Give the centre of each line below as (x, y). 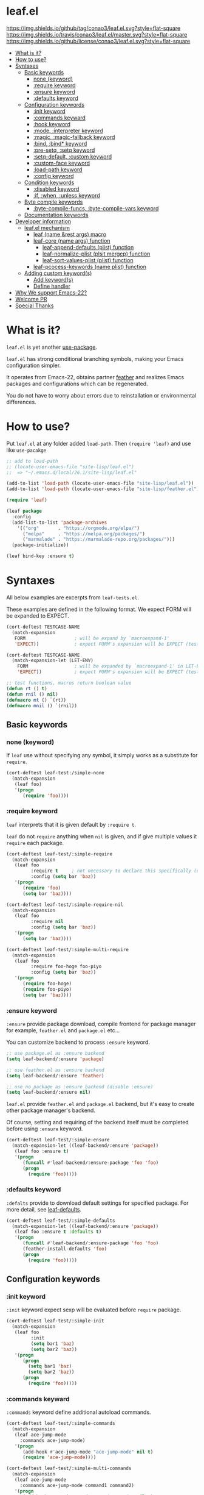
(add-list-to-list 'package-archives (59, 523)
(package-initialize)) (40, 545)
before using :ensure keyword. (45, 1129)
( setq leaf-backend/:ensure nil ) (49, 1093)
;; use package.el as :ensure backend (55, 1054)
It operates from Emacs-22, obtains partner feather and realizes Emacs (95, 377)
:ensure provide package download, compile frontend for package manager (101, 1024)
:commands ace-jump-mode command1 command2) (77, 1485)
